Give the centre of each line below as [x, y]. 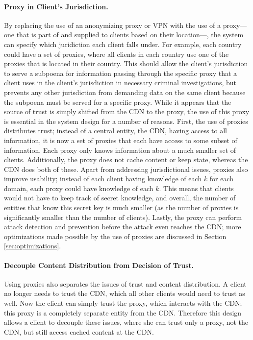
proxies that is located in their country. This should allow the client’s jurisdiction [126, 63]
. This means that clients [196, 188]
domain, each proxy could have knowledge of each [79, 188]
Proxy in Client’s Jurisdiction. [56, 6]
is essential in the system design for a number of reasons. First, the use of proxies [126, 121]
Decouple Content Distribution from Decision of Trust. [99, 265]
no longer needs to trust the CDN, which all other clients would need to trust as [125, 293]
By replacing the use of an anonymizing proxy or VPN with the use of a [113, 25]
